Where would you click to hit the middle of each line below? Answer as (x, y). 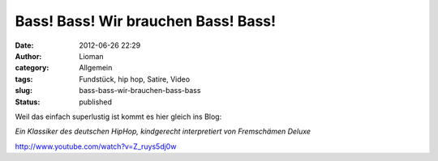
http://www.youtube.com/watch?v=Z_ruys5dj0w (96, 146)
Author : (28, 56)
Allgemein (96, 68)
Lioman (92, 56)
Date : (24, 45)
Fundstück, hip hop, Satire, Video (135, 79)
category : (32, 68)
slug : (24, 91)
